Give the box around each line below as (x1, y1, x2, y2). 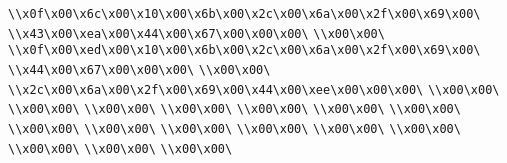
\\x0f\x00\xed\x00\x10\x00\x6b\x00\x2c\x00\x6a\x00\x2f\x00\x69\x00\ (8, 43, 481, 58)
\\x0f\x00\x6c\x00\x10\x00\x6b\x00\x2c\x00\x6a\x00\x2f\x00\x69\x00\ (8, 7, 481, 21)
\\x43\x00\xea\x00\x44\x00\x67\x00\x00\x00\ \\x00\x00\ (8, 26, 385, 41)
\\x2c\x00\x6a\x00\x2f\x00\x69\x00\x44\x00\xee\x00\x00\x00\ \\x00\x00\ (8, 82, 500, 97)
